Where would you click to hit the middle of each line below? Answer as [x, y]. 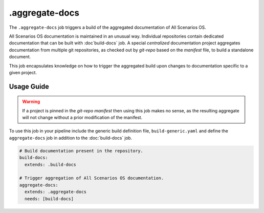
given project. [23, 72]
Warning [31, 102]
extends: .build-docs [51, 164]
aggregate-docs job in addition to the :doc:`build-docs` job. [70, 138]
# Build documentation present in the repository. [81, 151]
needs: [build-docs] [49, 199]
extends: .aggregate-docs [55, 192]
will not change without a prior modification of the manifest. [82, 118]
